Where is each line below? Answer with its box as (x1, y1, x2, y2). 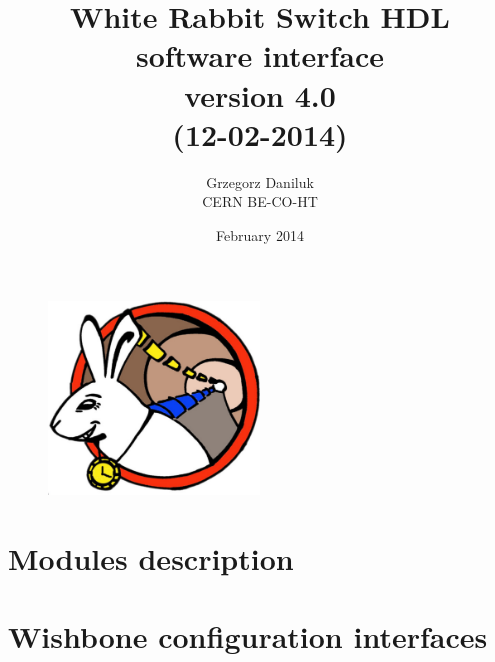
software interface (135, 35, 385, 76)
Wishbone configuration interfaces (8, 616, 488, 657)
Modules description (8, 537, 294, 578)
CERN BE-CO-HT (202, 191, 318, 212)
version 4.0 (184, 74, 336, 115)
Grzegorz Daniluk (206, 171, 314, 192)
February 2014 (216, 224, 304, 245)
